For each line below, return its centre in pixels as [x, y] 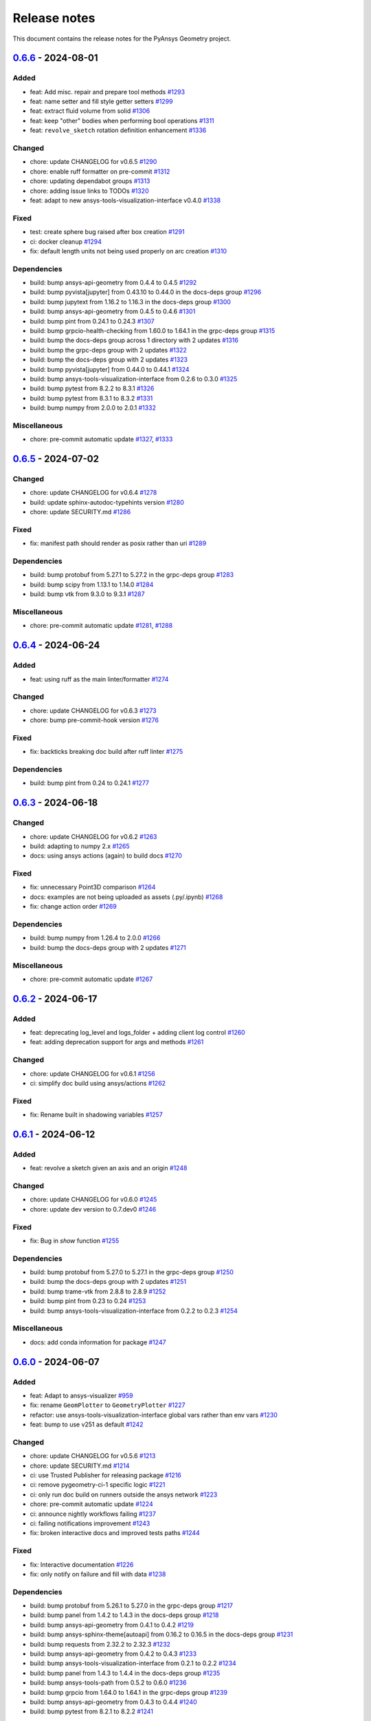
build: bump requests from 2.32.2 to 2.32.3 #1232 [100, 1644]
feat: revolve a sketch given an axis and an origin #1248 [109, 1168]
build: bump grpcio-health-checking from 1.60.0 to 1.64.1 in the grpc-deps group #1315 [153, 330]
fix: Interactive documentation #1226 [82, 1564]
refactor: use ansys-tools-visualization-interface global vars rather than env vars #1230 [154, 1415]
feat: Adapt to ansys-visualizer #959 [81, 1395]
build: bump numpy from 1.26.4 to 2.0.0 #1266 [95, 938]
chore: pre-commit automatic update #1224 [92, 1504]
